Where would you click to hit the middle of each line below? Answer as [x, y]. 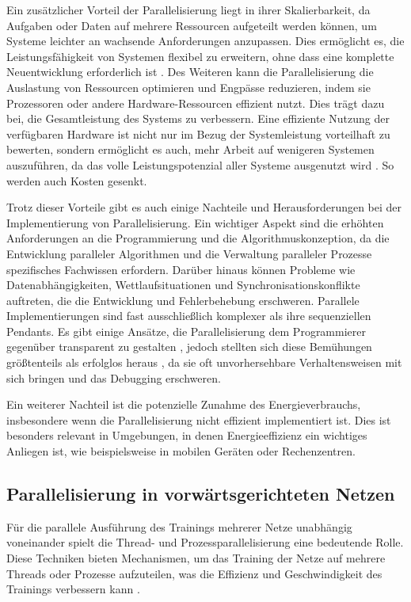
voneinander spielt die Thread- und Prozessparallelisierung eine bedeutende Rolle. [205, 542]
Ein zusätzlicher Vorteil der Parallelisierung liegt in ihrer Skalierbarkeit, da [188, 10]
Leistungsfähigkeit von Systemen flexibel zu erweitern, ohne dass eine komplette [200, 56]
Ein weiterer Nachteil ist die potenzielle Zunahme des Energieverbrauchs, [184, 404]
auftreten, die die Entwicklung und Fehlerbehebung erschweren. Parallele [183, 300]
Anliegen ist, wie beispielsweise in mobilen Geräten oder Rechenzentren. [181, 451]
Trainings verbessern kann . [73, 589]
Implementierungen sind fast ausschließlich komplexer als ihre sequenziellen [189, 316]
